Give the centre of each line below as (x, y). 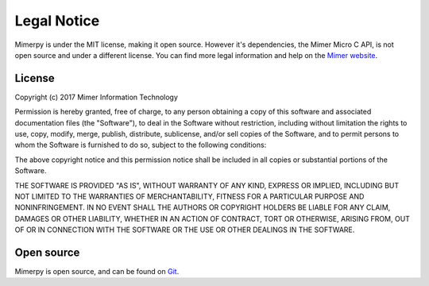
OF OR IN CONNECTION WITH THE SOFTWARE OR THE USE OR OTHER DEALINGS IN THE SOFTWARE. (185, 230)
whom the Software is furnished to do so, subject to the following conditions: (141, 145)
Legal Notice (57, 21)
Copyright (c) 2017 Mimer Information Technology (97, 97)
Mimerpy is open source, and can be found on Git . (97, 272)
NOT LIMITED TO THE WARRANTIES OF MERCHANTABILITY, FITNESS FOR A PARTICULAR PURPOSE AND (189, 196)
